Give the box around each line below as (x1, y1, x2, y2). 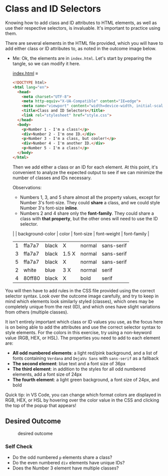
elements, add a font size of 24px (12, 371, 82, 377)
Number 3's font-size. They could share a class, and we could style (20, 199, 160, 205)
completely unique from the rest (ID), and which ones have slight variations (5, 303, 160, 309)
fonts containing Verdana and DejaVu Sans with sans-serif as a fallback (12, 355, 159, 361)
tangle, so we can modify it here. (12, 60, 81, 66)
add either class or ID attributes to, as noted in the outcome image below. (5, 45, 156, 51)
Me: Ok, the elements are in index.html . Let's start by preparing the (12, 55, 152, 61)
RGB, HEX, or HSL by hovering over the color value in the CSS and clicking (5, 397, 159, 403)
